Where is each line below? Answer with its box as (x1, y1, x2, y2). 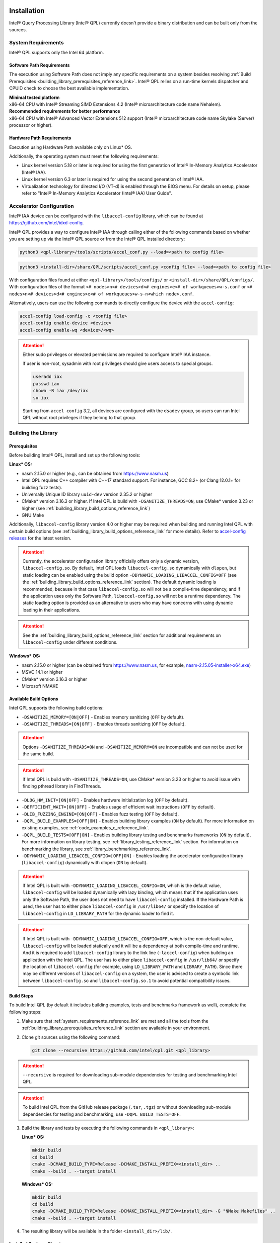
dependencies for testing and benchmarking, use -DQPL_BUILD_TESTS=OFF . (22, 1111, 181, 1117)
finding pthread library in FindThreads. (22, 783, 102, 789)
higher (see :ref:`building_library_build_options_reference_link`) (21, 505, 150, 511)
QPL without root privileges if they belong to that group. (22, 415, 137, 420)
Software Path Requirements (9, 62, 70, 68)
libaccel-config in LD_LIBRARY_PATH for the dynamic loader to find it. (22, 910, 174, 916)
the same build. (22, 751, 54, 757)
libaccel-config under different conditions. (22, 639, 118, 645)
